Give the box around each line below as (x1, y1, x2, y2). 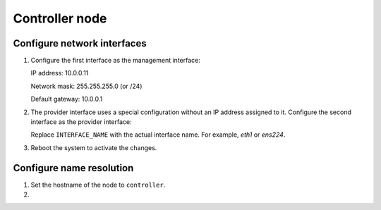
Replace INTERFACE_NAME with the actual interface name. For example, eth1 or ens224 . (30, 130, 286, 139)
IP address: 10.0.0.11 (30, 69, 89, 78)
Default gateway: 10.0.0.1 (30, 95, 103, 104)
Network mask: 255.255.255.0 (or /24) (30, 82, 143, 90)
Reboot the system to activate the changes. (30, 143, 157, 152)
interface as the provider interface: (30, 118, 132, 126)
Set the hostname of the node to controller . (30, 180, 166, 189)
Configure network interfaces (13, 37, 147, 49)
